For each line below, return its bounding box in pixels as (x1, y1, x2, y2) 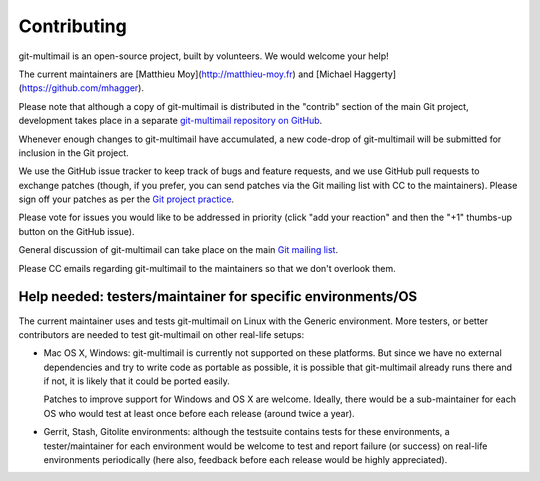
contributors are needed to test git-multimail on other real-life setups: (18, 328, 305, 340)
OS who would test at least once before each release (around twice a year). (43, 407, 355, 419)
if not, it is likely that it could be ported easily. (43, 375, 230, 387)
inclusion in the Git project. (18, 146, 129, 159)
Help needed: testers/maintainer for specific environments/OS (18, 288, 418, 305)
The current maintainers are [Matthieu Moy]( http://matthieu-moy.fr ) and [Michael (18, 68, 352, 80)
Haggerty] (353, 68, 397, 80)
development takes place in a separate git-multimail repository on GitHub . (18, 115, 323, 127)
